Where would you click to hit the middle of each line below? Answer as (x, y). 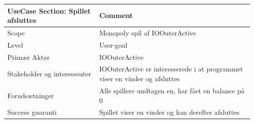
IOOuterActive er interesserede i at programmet (171, 69)
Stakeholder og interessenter (49, 74)
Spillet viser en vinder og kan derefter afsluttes (169, 112)
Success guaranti (32, 112)
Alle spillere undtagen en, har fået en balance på (172, 90)
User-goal (113, 44)
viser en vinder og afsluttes (139, 79)
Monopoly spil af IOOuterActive (148, 32)
